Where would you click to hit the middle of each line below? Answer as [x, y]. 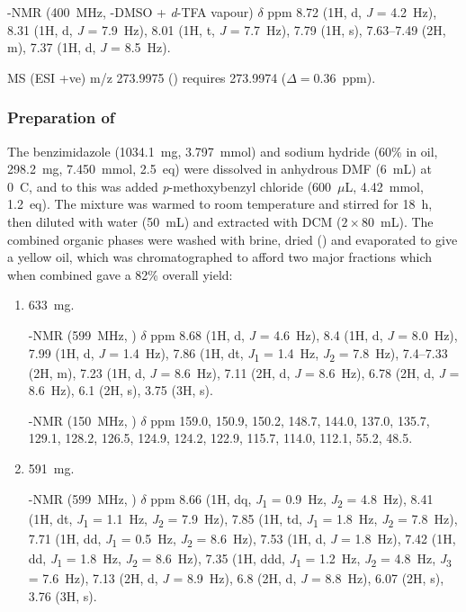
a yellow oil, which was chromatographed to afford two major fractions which [220, 257]
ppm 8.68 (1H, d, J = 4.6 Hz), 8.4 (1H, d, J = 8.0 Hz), [304, 334]
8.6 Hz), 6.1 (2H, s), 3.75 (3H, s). [121, 390]
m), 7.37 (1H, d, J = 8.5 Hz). [89, 47]
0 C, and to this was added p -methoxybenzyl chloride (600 [170, 186]
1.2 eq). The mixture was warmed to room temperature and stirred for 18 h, [220, 204]
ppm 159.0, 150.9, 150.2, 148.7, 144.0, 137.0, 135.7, [290, 420]
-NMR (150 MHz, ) [82, 420]
